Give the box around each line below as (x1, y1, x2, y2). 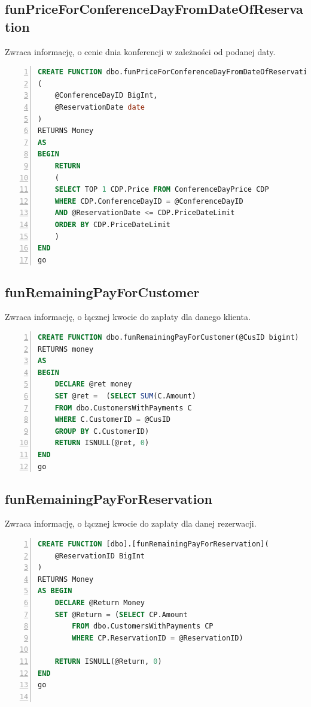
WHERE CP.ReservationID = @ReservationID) (72, 633, 243, 642)
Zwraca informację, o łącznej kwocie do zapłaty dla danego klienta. (5, 310, 251, 323)
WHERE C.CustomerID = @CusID (54, 415, 170, 424)
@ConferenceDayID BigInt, (54, 91, 158, 100)
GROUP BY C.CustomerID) (54, 427, 150, 436)
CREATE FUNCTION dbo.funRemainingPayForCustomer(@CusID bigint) (38, 333, 299, 342)
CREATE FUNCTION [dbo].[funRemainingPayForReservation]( (38, 540, 269, 548)
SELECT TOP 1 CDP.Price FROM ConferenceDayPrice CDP (54, 185, 269, 194)
